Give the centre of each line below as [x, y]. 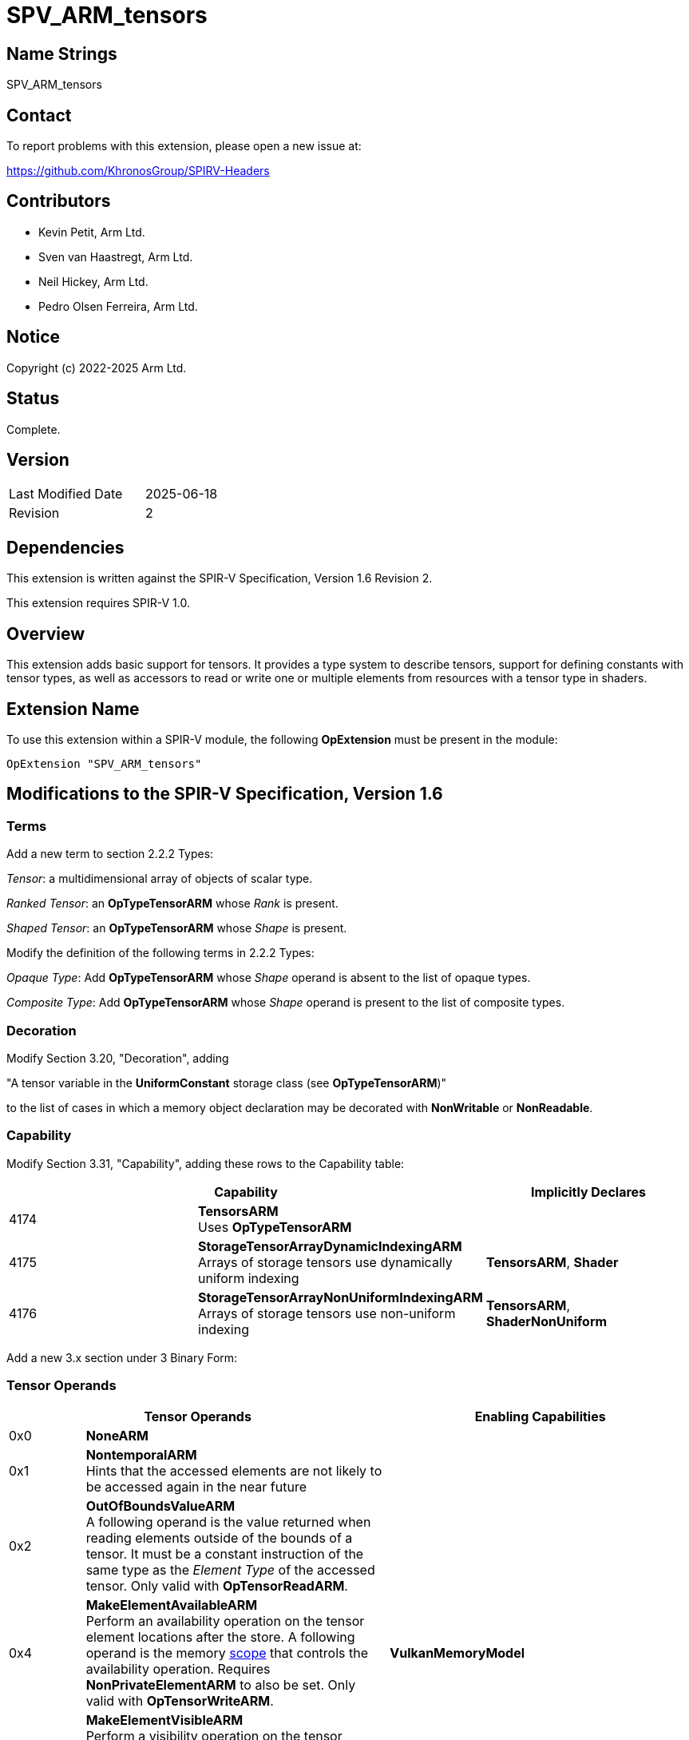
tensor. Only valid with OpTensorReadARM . [217, 1586]
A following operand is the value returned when [228, 1522]
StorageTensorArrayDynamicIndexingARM [330, 1246]
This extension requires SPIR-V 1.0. [98, 603]
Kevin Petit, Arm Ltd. [92, 232]
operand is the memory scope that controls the [227, 1653]
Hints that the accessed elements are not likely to [234, 1471]
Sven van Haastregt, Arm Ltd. [116, 256]
